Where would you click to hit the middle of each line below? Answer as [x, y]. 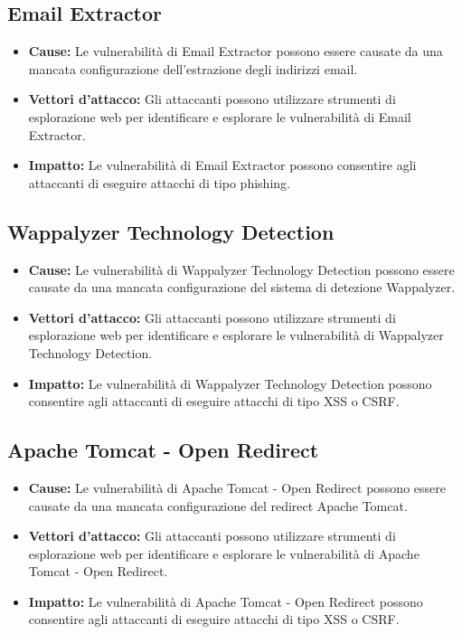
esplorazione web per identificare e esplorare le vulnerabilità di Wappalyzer [236, 335]
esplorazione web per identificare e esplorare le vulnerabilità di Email [220, 116]
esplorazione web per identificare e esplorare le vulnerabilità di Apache [224, 553]
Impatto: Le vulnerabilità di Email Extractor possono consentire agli [222, 165]
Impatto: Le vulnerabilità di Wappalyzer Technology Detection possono [230, 383]
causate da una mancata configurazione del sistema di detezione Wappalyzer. [242, 287]
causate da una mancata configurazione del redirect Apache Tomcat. [218, 505]
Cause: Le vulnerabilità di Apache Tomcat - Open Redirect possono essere [237, 487]
